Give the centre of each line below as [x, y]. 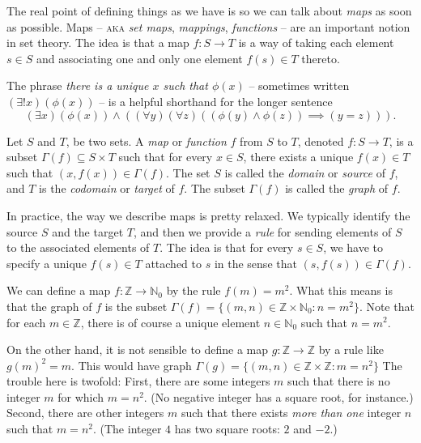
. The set [188, 172]
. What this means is [341, 290]
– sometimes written [299, 85]
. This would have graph [132, 365]
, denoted [321, 141]
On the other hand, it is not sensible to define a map [138, 349]
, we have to [353, 247]
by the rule [193, 290]
